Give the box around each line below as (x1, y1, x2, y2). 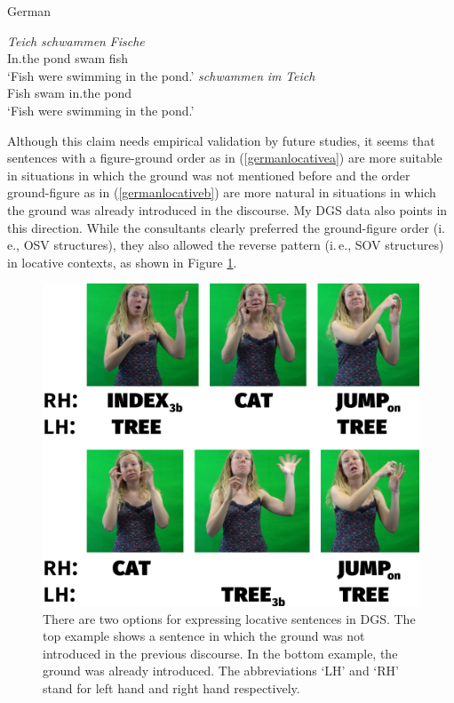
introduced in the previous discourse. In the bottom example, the (43, 643, 398, 662)
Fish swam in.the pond (7, 84, 132, 102)
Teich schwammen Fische (7, 31, 145, 50)
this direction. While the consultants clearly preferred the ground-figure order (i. (7, 218, 445, 236)
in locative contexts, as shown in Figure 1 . (7, 252, 237, 271)
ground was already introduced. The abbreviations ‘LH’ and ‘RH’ (43, 661, 399, 680)
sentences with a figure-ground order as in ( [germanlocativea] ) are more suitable (7, 148, 442, 167)
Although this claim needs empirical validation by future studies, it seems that (7, 131, 435, 149)
